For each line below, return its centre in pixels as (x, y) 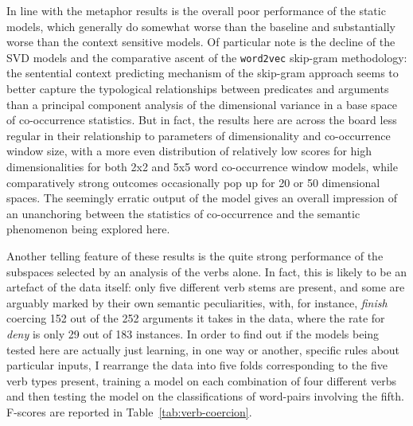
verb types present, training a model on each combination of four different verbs (202, 380)
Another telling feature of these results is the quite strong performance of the (195, 255)
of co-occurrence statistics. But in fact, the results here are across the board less (202, 120)
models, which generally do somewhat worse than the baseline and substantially (201, 26)
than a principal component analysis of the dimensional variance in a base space (202, 104)
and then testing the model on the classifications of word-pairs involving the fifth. (205, 396)
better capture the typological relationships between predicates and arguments (198, 89)
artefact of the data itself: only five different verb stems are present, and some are (206, 287)
